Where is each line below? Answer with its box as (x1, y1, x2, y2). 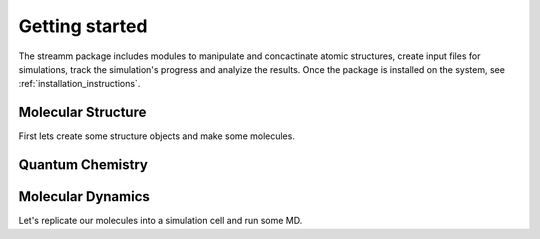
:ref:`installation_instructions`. (18, 78, 141, 90)
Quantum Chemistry (18, 156, 149, 174)
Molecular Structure (18, 104, 147, 121)
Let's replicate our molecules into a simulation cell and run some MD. (18, 215, 303, 227)
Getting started (18, 15, 148, 37)
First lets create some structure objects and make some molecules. (18, 130, 295, 142)
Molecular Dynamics (18, 188, 150, 205)
